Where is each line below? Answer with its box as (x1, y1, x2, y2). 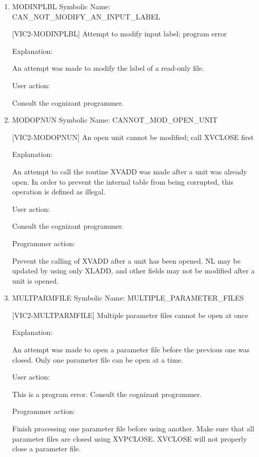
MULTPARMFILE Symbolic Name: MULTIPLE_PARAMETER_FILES (12, 292, 244, 303)
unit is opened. (12, 275, 59, 286)
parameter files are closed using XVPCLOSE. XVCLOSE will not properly (12, 433, 247, 444)
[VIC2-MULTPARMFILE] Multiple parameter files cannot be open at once (12, 309, 248, 320)
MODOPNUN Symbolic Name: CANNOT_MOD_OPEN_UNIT (12, 114, 218, 125)
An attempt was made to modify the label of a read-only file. (12, 63, 205, 73)
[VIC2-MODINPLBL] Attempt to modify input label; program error (12, 28, 227, 39)
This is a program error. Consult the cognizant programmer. (12, 388, 202, 399)
